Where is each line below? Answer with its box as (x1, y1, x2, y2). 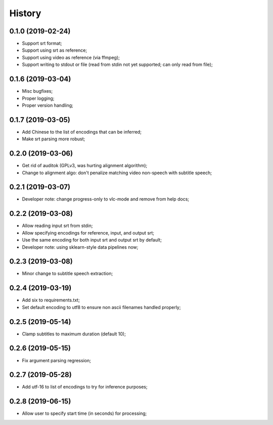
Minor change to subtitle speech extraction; (22, 271, 113, 277)
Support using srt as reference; (22, 47, 87, 53)
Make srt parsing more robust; (22, 136, 85, 142)
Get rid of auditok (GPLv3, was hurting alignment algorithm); (22, 163, 148, 169)
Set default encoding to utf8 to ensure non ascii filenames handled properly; (22, 304, 181, 310)
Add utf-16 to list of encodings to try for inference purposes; (22, 384, 148, 390)
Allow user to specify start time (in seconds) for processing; (22, 410, 147, 416)
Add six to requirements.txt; (22, 297, 80, 303)
